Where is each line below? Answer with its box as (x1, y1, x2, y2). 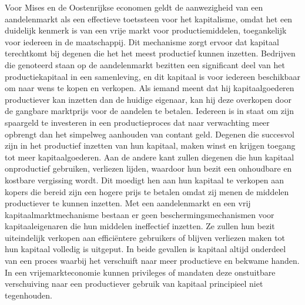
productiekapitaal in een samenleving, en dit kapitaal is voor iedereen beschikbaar (5, 70, 300, 82)
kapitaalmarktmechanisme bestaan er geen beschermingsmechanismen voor (5, 208, 274, 220)
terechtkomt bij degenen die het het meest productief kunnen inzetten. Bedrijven (5, 47, 296, 59)
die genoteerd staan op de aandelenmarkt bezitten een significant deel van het (5, 58, 285, 71)
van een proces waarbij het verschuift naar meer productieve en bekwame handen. (5, 254, 300, 267)
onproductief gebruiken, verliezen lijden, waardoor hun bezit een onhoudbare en (5, 162, 292, 175)
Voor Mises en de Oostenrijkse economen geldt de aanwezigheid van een (5, 1, 263, 13)
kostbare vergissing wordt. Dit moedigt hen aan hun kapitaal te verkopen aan (5, 173, 284, 186)
